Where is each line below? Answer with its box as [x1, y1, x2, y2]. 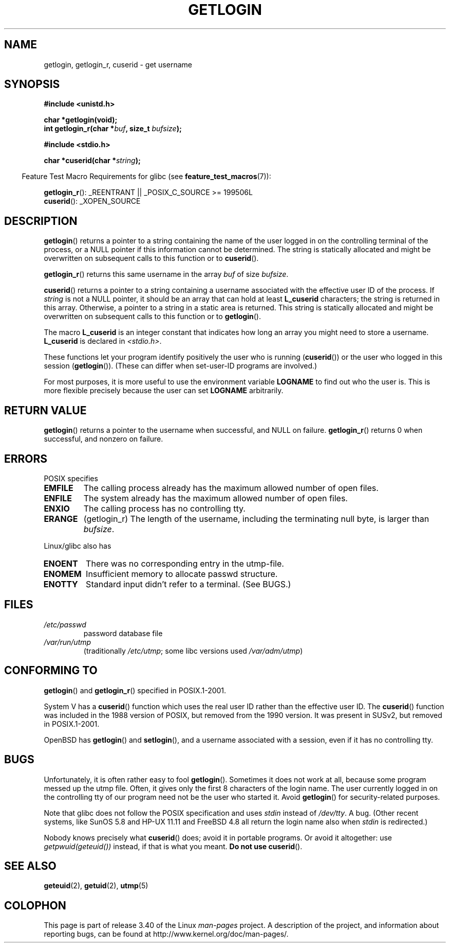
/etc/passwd [44, 620, 86, 629]
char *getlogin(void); [44, 115, 118, 125]
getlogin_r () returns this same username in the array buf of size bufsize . [44, 270, 289, 279]
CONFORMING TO [4, 664, 98, 677]
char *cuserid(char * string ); [44, 156, 141, 165]
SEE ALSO [4, 859, 57, 872]
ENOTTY [43, 578, 78, 589]
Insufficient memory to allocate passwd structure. [86, 568, 278, 579]
